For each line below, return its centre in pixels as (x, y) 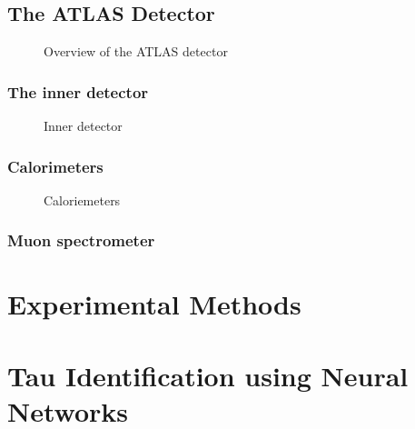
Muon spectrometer (81, 240)
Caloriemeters (82, 200)
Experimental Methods (154, 304)
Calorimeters (55, 166)
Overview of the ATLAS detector (136, 51)
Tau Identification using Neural (208, 375)
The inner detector (78, 91)
